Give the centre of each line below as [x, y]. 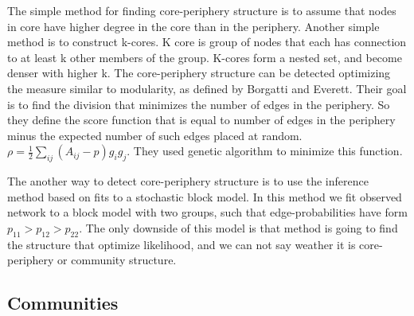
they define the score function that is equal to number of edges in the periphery [201, 120]
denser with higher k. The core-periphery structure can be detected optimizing [199, 73]
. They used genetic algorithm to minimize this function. [265, 151]
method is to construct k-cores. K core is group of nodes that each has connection [207, 42]
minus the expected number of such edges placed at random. [155, 135]
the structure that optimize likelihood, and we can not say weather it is [182, 244]
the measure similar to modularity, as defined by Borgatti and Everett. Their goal [207, 88]
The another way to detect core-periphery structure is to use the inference [188, 181]
